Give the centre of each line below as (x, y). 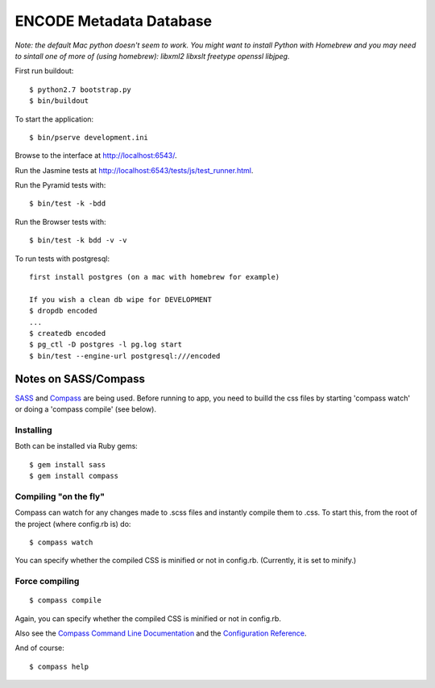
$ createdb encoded (68, 333)
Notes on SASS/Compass (80, 379)
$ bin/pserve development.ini (89, 137)
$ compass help (59, 666)
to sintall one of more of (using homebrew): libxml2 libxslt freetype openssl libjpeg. (152, 56)
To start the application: (54, 119)
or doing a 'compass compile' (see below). (86, 409)
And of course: (39, 648)
